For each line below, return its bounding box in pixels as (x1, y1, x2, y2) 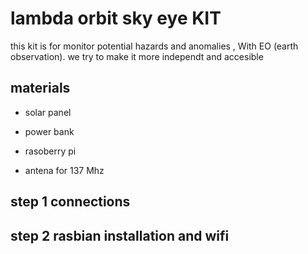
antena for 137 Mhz (24, 164, 105, 176)
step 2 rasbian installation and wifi (10, 227, 230, 244)
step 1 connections (10, 193, 131, 211)
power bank (24, 125, 75, 137)
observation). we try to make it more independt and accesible (10, 50, 264, 62)
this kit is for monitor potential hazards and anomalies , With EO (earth (10, 40, 299, 52)
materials (10, 80, 71, 97)
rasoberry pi (24, 145, 77, 157)
